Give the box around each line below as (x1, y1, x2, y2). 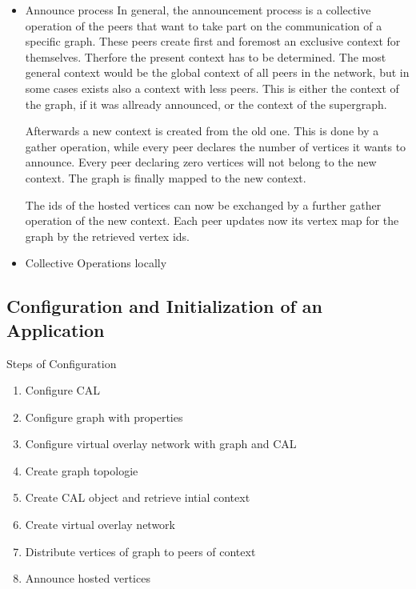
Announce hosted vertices (25, 570, 150, 587)
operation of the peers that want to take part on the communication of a (25, 17, 382, 34)
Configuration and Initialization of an (6, 294, 323, 319)
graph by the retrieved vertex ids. (25, 227, 190, 244)
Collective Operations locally (25, 254, 167, 271)
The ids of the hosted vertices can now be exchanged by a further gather (25, 196, 382, 213)
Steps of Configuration (6, 355, 117, 371)
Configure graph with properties (25, 408, 183, 425)
